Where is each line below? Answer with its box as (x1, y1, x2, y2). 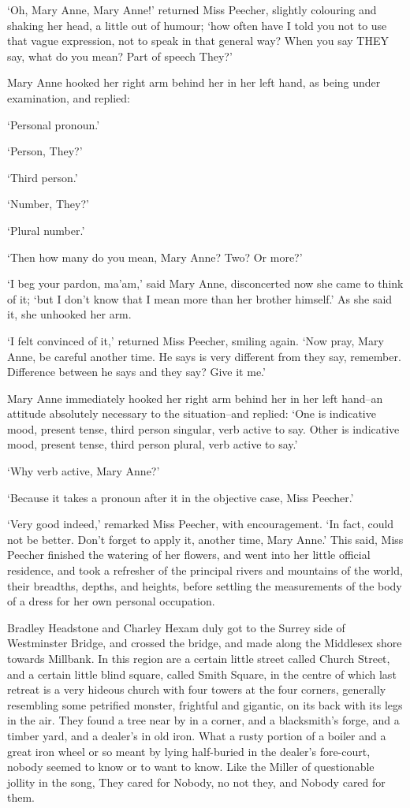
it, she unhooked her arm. (7, 306, 132, 322)
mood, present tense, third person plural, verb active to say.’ (7, 436, 298, 452)
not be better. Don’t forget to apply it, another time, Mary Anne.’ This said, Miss (7, 531, 404, 547)
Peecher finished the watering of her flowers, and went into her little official (7, 546, 371, 563)
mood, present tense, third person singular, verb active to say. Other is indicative (7, 420, 400, 437)
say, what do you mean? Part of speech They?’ (7, 47, 233, 64)
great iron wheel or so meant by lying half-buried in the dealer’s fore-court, (7, 743, 371, 759)
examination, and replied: (7, 89, 131, 106)
